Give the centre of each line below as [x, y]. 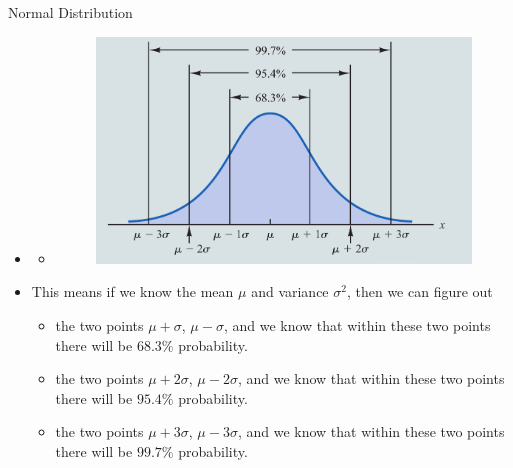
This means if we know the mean [132, 291]
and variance [290, 291]
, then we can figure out [419, 291]
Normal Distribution [70, 12]
